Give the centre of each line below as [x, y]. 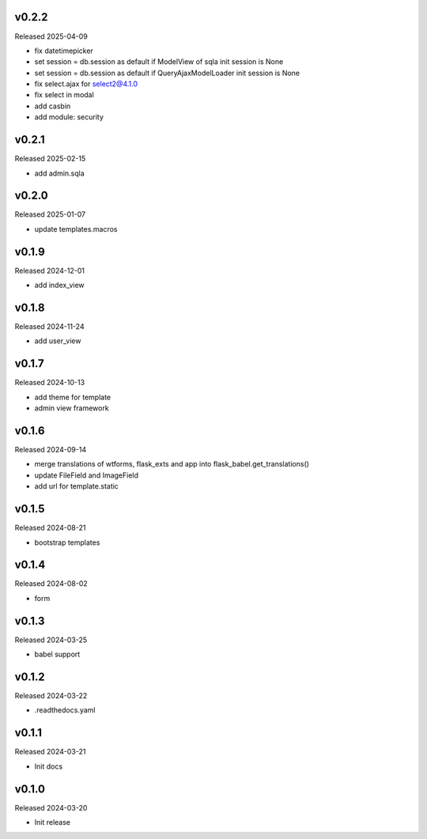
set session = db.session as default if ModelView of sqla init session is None [159, 62]
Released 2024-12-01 [49, 270]
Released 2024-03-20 [51, 807]
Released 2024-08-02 [51, 584]
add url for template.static [76, 486]
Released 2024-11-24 [49, 327]
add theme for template [72, 397]
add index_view [59, 285]
